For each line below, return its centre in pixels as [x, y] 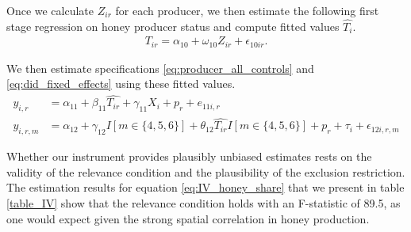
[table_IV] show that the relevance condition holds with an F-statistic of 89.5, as [204, 202]
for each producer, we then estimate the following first [247, 10]
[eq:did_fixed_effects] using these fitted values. [121, 84]
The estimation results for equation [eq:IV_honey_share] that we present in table [205, 187]
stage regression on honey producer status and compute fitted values [173, 26]
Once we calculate [50, 10]
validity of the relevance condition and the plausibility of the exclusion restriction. [206, 171]
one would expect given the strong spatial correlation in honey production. [188, 218]
